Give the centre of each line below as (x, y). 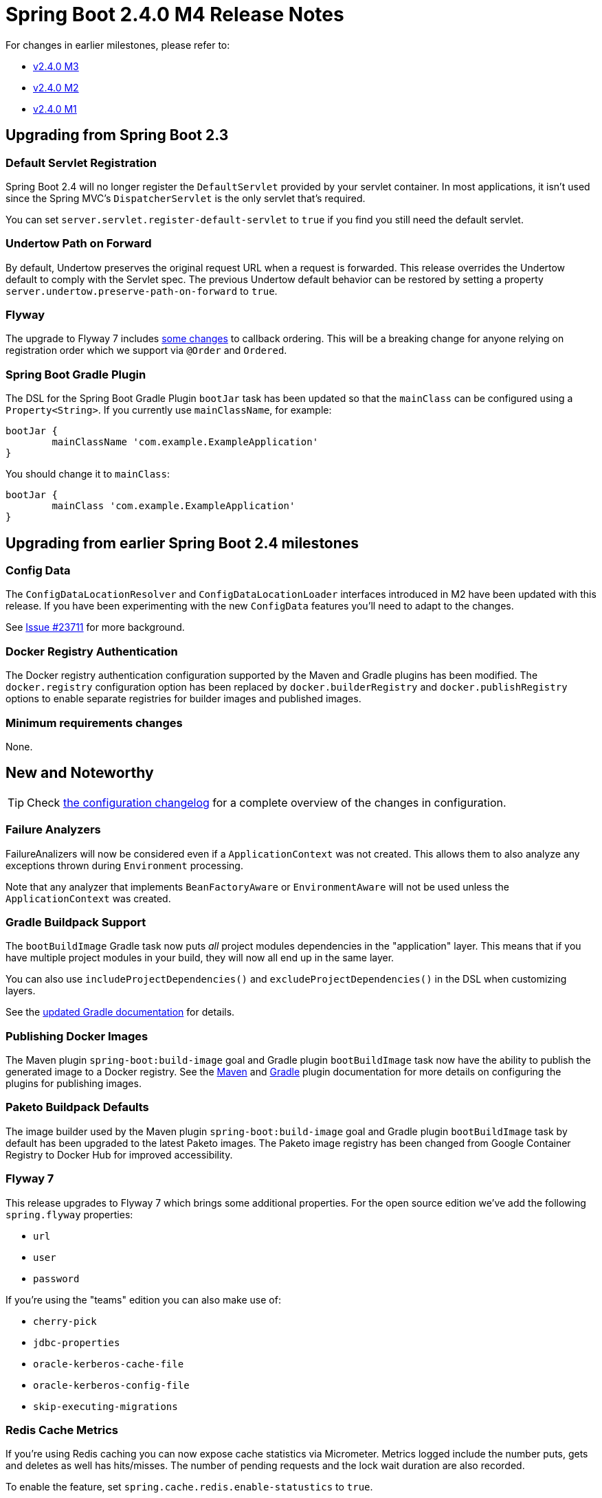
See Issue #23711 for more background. (95, 627)
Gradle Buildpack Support (76, 922)
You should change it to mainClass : (88, 474)
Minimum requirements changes (94, 723)
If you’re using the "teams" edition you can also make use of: (143, 1299)
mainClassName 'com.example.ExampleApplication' (185, 442)
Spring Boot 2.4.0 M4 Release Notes (175, 14)
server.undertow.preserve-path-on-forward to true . (142, 291)
